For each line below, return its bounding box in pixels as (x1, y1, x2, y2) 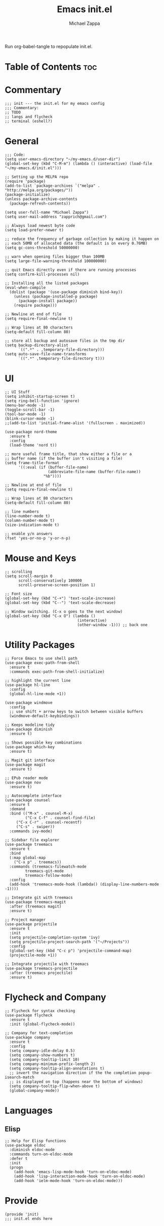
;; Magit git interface (5, 758, 55, 763)
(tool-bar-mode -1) (5, 412, 46, 417)
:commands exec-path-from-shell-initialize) (9, 669, 105, 674)
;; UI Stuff (5, 389, 30, 394)
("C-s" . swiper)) (16, 824, 55, 829)
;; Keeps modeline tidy (5, 722, 55, 727)
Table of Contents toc (5, 61, 97, 73)
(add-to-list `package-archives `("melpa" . (5, 183, 100, 188)
